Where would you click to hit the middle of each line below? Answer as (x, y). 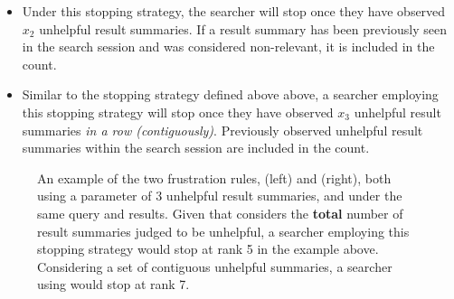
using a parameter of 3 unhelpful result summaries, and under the (220, 196)
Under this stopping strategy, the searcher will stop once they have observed (234, 11)
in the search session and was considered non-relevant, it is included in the (228, 47)
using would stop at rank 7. (113, 284)
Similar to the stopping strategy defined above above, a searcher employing (230, 94)
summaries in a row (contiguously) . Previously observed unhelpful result (222, 130)
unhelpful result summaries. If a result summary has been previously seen (243, 28)
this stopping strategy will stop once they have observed (178, 112)
